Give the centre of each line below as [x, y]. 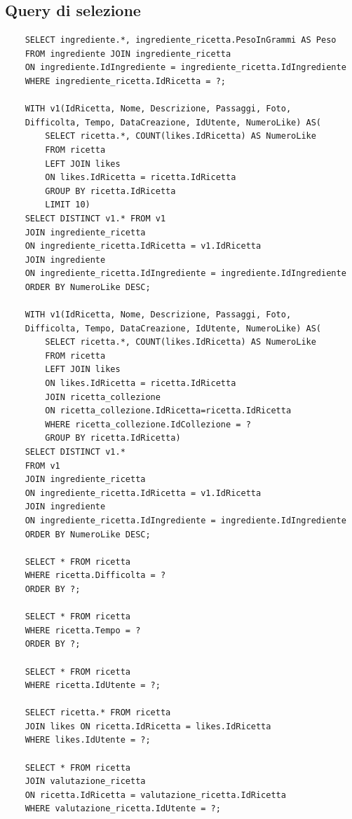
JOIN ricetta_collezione [103, 397]
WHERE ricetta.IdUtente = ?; [93, 686]
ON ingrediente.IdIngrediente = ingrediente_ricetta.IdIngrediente [185, 68]
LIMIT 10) [68, 205]
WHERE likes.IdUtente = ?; [88, 740]
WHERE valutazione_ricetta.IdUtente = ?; [123, 809]
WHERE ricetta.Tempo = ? [83, 630]
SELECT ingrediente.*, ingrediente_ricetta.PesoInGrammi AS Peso [181, 40]
